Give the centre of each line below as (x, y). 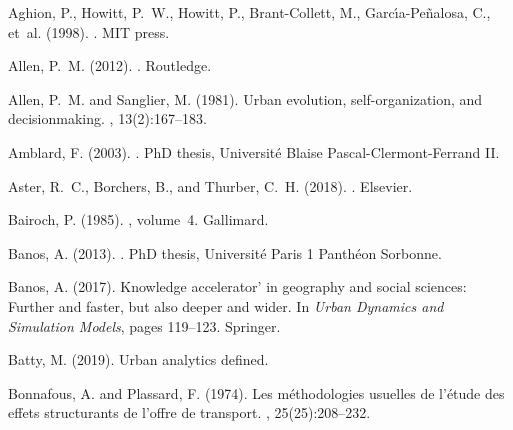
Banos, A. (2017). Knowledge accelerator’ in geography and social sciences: (237, 286)
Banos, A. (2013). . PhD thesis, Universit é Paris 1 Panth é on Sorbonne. (225, 252)
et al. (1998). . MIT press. (89, 31)
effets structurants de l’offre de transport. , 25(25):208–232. (189, 412)
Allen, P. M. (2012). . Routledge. (110, 65)
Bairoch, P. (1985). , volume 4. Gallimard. (138, 219)
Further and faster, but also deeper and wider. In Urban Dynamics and (226, 305)
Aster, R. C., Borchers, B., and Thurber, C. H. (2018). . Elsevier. (210, 185)
